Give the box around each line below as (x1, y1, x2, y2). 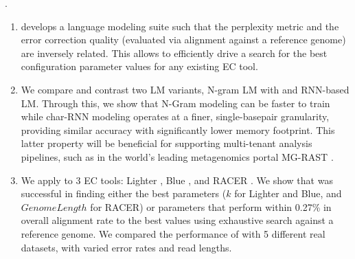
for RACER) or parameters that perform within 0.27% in (90, 199, 332, 214)
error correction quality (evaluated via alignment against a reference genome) (21, 32, 346, 47)
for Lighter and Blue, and (234, 186, 342, 201)
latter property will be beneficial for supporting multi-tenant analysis (21, 136, 312, 150)
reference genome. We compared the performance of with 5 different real (21, 226, 325, 240)
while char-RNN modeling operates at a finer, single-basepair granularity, (21, 109, 330, 124)
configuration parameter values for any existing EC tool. (21, 59, 258, 74)
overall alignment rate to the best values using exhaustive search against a (21, 213, 334, 227)
